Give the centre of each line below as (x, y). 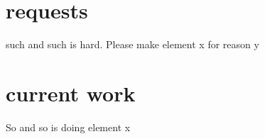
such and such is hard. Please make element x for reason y (132, 44)
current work (71, 93)
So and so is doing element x (68, 127)
